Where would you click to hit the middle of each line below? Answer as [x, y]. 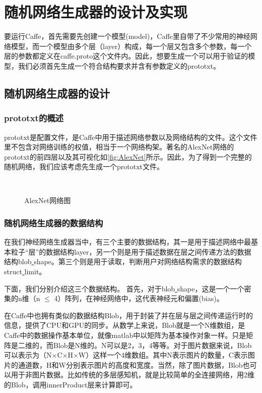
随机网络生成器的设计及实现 [96, 12]
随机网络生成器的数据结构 [54, 223]
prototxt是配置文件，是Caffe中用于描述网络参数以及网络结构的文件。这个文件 [131, 137]
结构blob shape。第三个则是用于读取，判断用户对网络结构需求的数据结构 [123, 261]
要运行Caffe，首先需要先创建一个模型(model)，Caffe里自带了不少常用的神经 [127, 36]
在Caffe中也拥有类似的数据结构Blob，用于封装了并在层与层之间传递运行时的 [129, 315]
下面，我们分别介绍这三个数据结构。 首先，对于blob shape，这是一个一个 [124, 288]
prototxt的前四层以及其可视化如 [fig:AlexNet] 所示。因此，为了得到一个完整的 [128, 156]
